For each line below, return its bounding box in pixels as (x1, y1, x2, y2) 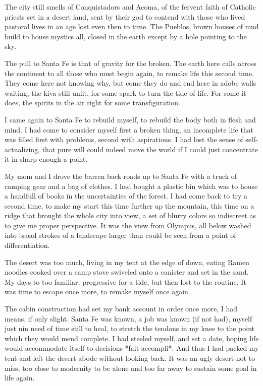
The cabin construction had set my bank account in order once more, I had (5, 303, 238, 314)
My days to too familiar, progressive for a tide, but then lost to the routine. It (5, 276, 246, 287)
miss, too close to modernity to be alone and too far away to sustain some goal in (5, 362, 257, 373)
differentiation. (5, 240, 50, 250)
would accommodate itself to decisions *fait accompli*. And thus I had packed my (5, 343, 259, 353)
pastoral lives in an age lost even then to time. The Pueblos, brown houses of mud (5, 21, 259, 32)
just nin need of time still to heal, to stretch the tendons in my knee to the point (5, 323, 254, 334)
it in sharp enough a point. (5, 154, 88, 164)
